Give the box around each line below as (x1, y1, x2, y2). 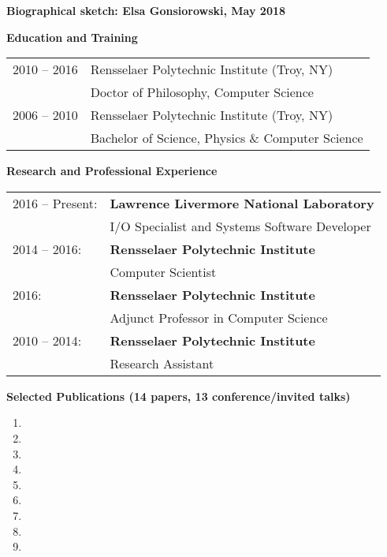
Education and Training (6, 28, 138, 45)
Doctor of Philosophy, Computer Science (90, 83, 314, 102)
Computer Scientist (110, 262, 217, 281)
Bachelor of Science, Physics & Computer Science (90, 129, 363, 148)
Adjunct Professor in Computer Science (110, 308, 328, 327)
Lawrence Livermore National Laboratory (110, 193, 374, 212)
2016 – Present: (13, 193, 98, 212)
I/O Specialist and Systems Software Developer (110, 216, 371, 235)
